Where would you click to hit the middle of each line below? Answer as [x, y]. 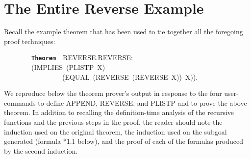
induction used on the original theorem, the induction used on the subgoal [115, 131]
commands [20, 102]
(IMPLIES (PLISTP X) [68, 67]
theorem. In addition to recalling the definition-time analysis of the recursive [119, 112]
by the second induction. [41, 150]
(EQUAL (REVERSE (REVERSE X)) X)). [130, 77]
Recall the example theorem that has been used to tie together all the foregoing [124, 32]
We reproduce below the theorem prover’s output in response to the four [113, 93]
